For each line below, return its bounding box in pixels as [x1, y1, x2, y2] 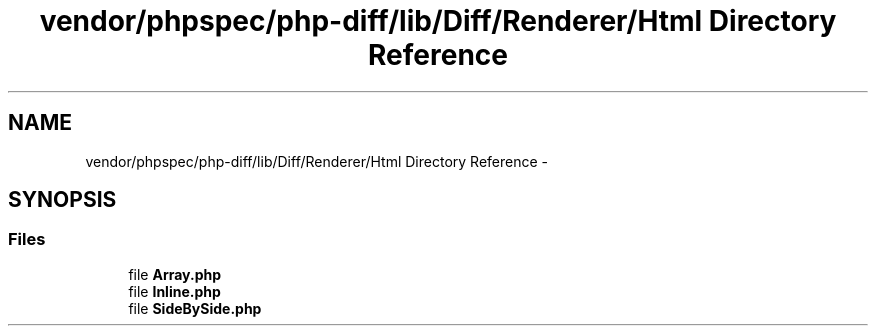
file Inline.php [128, 282, 221, 300]
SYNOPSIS [8, 187, 117, 213]
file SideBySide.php [128, 299, 262, 317]
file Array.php [128, 265, 222, 283]
